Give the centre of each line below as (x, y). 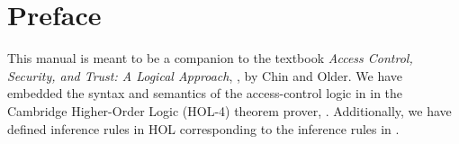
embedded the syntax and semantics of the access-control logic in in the (205, 93)
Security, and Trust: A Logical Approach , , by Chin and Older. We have (205, 75)
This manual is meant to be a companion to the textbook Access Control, (210, 58)
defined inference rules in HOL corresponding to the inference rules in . (203, 128)
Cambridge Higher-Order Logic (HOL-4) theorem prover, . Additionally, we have (229, 110)
